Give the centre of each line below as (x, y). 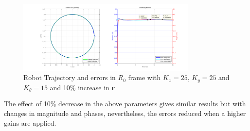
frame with (144, 77)
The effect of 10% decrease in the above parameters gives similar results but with (125, 104)
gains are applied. (30, 123)
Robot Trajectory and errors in (70, 77)
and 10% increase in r (82, 87)
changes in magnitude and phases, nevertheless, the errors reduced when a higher (125, 113)
